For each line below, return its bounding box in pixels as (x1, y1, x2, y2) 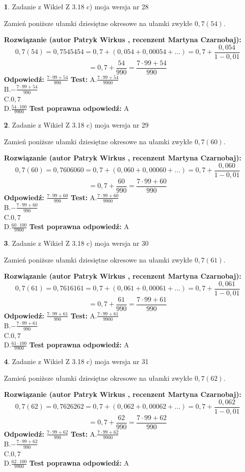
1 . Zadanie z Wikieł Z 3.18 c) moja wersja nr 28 (4, 1, 149, 11)
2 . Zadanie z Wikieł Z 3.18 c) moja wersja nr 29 (4, 119, 149, 130)
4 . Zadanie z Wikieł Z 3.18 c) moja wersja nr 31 (4, 356, 149, 366)
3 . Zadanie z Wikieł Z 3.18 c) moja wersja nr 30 (4, 237, 149, 248)
